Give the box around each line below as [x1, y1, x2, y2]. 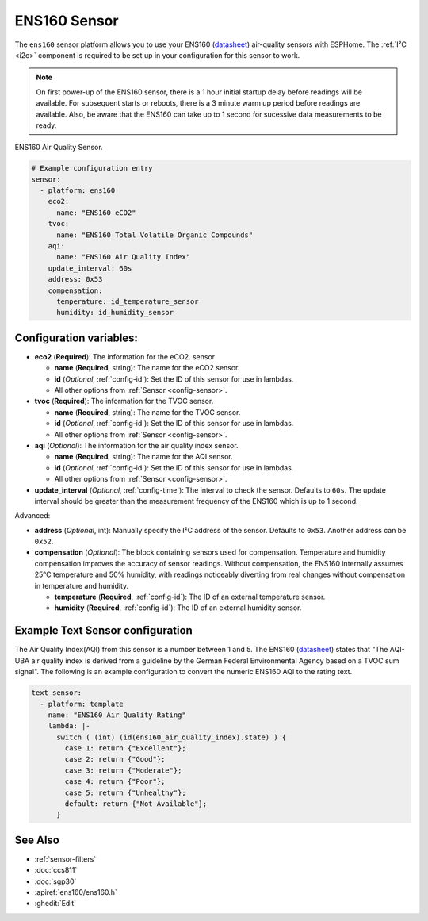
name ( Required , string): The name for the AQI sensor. [54, 452, 233, 462]
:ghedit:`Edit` [34, 899, 77, 908]
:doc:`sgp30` [34, 877, 77, 886]
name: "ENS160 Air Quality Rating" [48, 710, 186, 720]
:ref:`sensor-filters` [34, 854, 97, 864]
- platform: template [40, 699, 124, 708]
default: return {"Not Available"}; [64, 800, 208, 808]
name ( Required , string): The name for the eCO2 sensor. [54, 363, 240, 373]
